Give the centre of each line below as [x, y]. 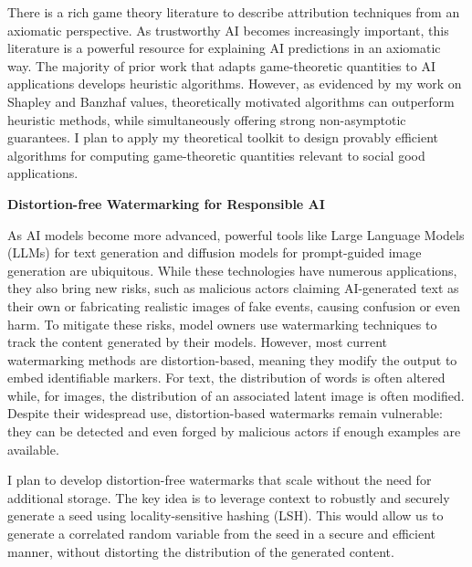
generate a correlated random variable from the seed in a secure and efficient [221, 534]
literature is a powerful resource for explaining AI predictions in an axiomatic [224, 48]
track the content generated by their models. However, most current [198, 342]
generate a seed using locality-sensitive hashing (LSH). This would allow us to [226, 515]
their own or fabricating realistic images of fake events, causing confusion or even [234, 305]
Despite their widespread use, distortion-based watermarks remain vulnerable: [225, 413]
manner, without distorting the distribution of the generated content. [201, 551]
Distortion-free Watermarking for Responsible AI [166, 203]
